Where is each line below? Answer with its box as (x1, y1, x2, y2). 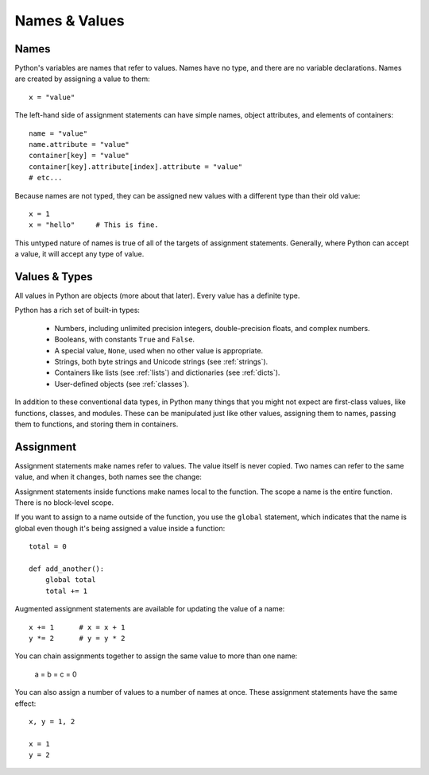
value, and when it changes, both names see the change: (14, 472, 203, 482)
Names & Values (14, 12, 125, 29)
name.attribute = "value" (29, 140, 130, 149)
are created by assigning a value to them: (14, 74, 150, 83)
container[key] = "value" (29, 151, 130, 160)
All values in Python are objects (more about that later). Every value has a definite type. (14, 291, 300, 301)
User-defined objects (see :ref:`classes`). (54, 379, 190, 388)
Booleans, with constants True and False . (54, 334, 195, 345)
